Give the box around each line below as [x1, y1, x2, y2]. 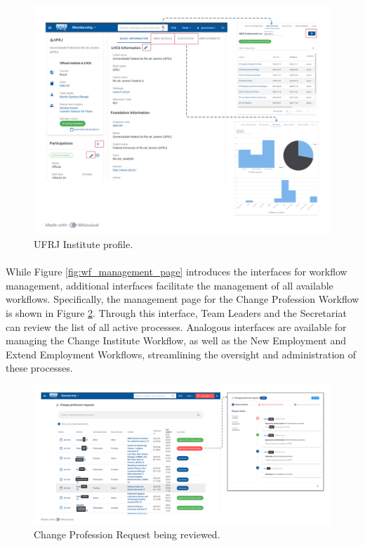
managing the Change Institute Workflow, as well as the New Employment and [6, 333, 347, 348]
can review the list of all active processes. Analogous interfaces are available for [6, 319, 347, 334]
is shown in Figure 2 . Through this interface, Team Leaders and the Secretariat [6, 306, 347, 320]
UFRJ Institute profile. [34, 237, 133, 252]
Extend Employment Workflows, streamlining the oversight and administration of [6, 346, 357, 361]
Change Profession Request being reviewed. [34, 527, 220, 542]
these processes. [6, 360, 73, 375]
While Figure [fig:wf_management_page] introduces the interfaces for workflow [6, 264, 347, 279]
